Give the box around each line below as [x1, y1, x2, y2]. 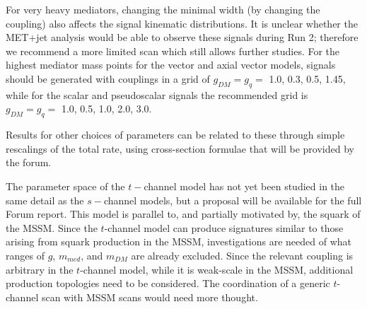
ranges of [6, 247, 45, 262]
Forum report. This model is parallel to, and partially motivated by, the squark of [6, 206, 361, 221]
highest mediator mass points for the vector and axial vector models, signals [6, 57, 336, 72]
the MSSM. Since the [6, 220, 98, 235]
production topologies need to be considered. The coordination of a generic [6, 276, 330, 291]
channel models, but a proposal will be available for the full [103, 192, 362, 207]
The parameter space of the [6, 178, 125, 193]
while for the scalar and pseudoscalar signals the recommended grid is [6, 87, 308, 102]
